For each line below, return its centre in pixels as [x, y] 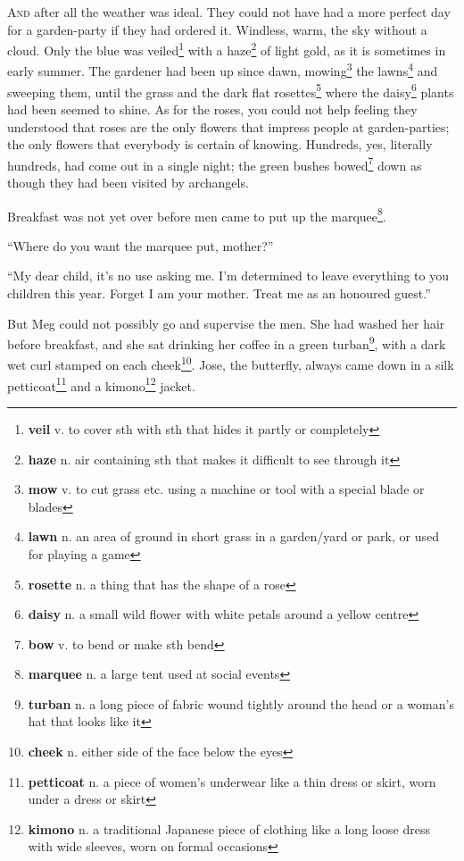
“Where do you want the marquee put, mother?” [141, 245]
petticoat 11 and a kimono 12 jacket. [101, 384]
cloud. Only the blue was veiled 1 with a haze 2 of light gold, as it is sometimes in [227, 49]
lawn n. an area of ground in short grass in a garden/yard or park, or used [233, 536]
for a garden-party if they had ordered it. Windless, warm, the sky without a [217, 29]
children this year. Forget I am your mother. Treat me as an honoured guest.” [219, 293]
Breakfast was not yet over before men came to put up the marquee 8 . [197, 214]
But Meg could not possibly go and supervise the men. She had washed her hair [226, 323]
